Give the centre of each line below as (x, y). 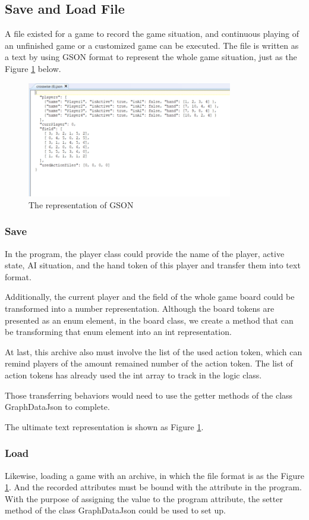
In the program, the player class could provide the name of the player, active (145, 253)
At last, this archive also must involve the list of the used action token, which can (154, 351)
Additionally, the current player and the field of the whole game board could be (150, 297)
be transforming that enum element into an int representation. (118, 332)
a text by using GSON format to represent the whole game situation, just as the (151, 57)
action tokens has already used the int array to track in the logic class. (133, 375)
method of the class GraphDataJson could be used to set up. (115, 510)
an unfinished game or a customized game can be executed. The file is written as (152, 45)
